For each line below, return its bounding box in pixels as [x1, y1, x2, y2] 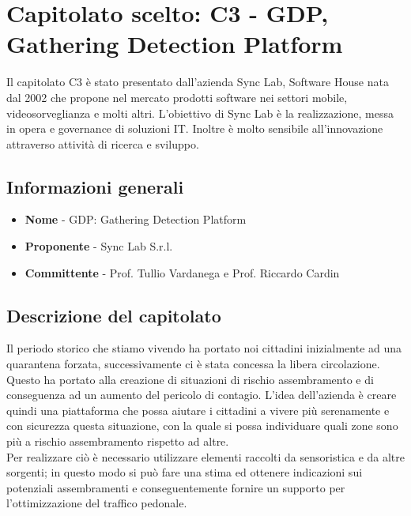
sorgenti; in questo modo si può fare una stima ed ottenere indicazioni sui [6, 464, 363, 480]
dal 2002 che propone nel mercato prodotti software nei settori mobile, [6, 89, 348, 105]
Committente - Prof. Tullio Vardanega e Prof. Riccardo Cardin [25, 264, 340, 281]
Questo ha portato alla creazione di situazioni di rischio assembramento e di [6, 371, 374, 387]
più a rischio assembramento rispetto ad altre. [6, 433, 229, 450]
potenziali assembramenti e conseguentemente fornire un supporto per [6, 479, 345, 495]
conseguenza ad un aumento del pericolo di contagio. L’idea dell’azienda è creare [6, 386, 397, 403]
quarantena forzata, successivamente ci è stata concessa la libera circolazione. [6, 356, 380, 372]
